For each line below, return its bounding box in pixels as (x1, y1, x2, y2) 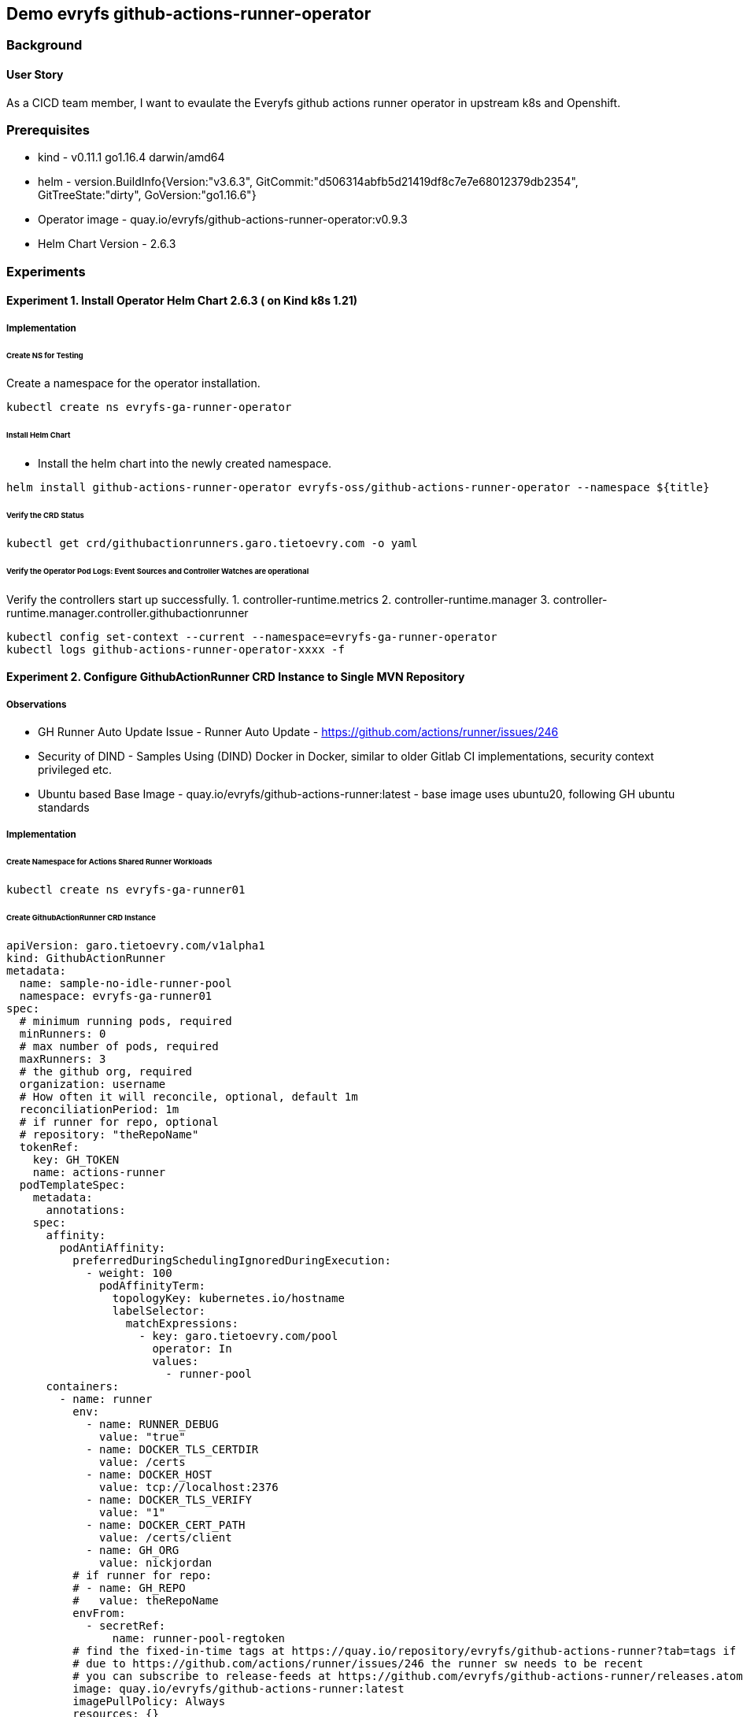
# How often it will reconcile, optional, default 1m (19, 1090, 358, 1103)
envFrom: (72, 1606, 126, 1619)
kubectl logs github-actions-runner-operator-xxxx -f (6, 642, 345, 656)
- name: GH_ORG (86, 1543, 179, 1556)
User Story (6, 68, 64, 82)
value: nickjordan (99, 1556, 213, 1569)
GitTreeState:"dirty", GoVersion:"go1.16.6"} (38, 188, 257, 202)
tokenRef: (19, 1140, 79, 1153)
